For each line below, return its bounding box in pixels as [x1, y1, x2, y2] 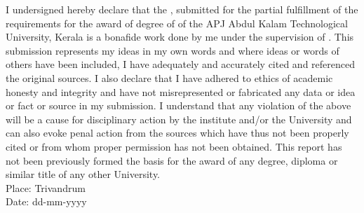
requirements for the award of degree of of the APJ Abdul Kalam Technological [6, 15, 348, 30]
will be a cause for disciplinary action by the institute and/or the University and [6, 111, 352, 126]
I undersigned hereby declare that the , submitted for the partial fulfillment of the [6, 2, 358, 16]
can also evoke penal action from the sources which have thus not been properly [6, 125, 349, 140]
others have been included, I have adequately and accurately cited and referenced [6, 57, 356, 71]
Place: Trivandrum [6, 180, 86, 195]
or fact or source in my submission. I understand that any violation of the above [6, 98, 351, 113]
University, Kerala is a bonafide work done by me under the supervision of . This [6, 29, 354, 44]
